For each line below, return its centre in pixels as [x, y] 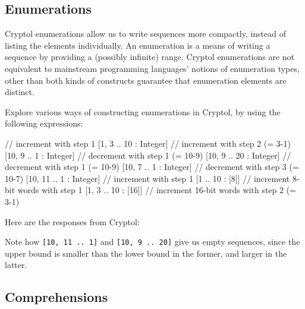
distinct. [20, 92]
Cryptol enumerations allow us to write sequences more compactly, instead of [146, 34]
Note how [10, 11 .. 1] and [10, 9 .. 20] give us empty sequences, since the [152, 242]
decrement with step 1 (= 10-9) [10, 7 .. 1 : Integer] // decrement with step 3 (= [152, 167]
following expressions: [44, 123]
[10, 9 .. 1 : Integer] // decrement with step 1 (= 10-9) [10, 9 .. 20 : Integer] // [148, 155]
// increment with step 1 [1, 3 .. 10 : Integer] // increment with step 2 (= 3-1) [148, 143]
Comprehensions [56, 297]
